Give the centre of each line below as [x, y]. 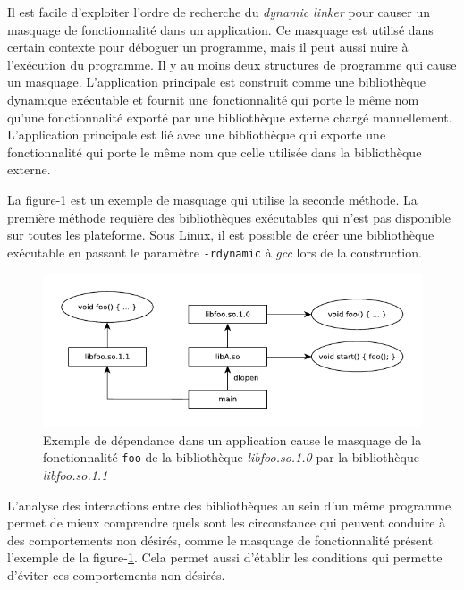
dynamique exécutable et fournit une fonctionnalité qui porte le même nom [213, 99]
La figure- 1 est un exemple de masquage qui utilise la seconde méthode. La [212, 199]
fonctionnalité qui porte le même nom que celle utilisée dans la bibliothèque [215, 152]
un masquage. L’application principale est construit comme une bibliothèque [216, 82]
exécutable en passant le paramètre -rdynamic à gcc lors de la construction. [215, 252]
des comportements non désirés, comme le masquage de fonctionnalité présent [220, 539]
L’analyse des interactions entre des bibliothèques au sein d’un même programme [229, 505]
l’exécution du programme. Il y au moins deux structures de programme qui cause [232, 64]
